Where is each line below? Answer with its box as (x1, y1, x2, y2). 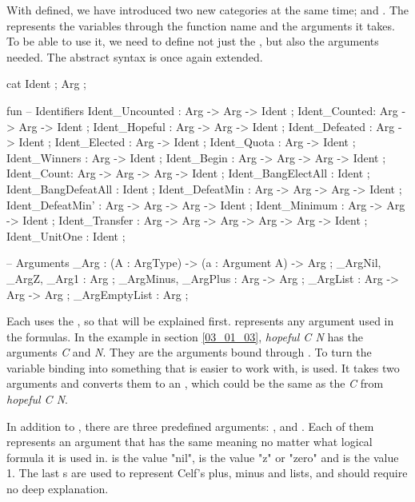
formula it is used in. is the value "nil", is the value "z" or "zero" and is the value (6, 448, 399, 465)
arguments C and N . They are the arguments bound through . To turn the (6, 344, 372, 361)
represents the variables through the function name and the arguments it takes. (6, 17, 395, 34)
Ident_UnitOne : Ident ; (6, 227, 126, 244)
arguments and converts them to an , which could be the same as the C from (6, 375, 384, 392)
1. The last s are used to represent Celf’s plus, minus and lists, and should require (6, 464, 408, 481)
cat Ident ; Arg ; (6, 75, 86, 92)
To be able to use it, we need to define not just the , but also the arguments (6, 33, 379, 50)
